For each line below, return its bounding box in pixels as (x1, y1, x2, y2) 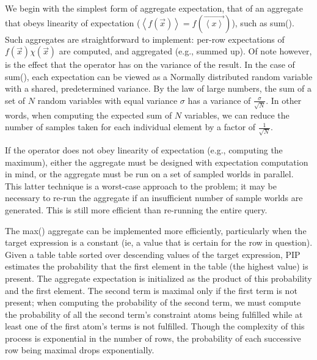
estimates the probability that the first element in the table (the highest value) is (5, 260, 308, 273)
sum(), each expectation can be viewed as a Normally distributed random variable (5, 70, 313, 83)
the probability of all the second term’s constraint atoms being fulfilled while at (5, 307, 303, 320)
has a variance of (188, 94, 251, 106)
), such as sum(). (231, 16, 294, 29)
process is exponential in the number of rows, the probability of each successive (5, 331, 301, 344)
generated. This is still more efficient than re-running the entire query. (5, 203, 268, 216)
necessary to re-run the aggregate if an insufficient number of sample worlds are (5, 191, 303, 204)
